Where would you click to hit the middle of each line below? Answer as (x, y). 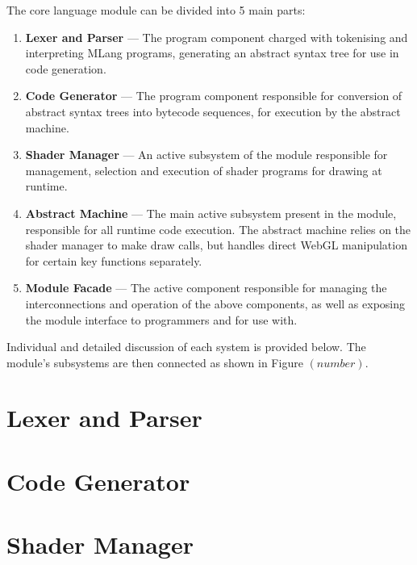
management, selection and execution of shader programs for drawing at (204, 170)
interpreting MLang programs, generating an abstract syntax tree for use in (212, 53)
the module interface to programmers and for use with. (161, 319)
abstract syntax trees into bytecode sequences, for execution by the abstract (213, 111)
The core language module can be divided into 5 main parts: (156, 10)
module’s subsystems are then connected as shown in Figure (155, 362)
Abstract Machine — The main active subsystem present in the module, (211, 213)
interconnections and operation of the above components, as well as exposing (215, 303)
